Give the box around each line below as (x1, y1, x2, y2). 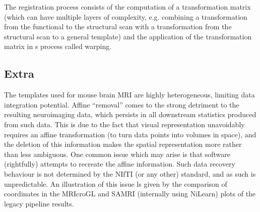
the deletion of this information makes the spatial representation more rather (4, 139, 242, 149)
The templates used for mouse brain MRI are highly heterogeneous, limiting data (4, 89, 255, 100)
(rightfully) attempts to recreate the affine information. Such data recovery (4, 158, 235, 169)
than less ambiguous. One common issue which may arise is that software (4, 148, 231, 159)
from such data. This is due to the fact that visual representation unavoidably (4, 119, 245, 129)
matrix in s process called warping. (4, 41, 112, 51)
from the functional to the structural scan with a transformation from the (4, 21, 232, 32)
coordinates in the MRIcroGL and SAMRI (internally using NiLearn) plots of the (4, 188, 256, 199)
